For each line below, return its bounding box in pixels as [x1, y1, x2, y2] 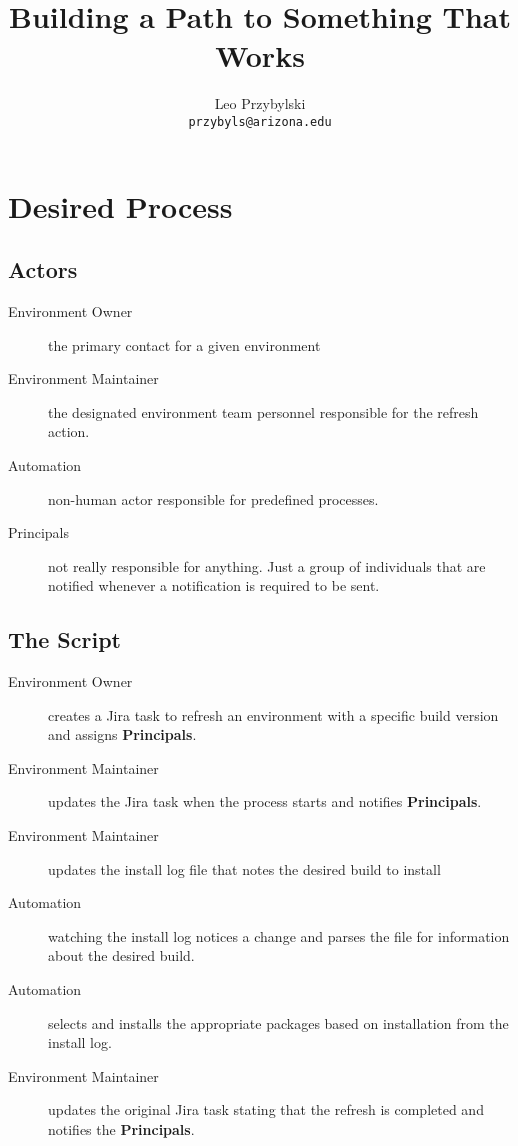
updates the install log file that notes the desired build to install [48, 858, 441, 879]
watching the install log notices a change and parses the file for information [48, 925, 510, 946]
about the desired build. [48, 945, 195, 966]
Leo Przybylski [214, 93, 306, 114]
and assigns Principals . [48, 724, 197, 745]
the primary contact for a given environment [48, 334, 321, 355]
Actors [8, 254, 78, 285]
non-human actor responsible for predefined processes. [48, 488, 379, 509]
